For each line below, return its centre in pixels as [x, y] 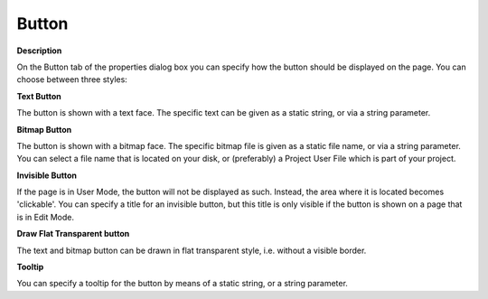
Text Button [39, 96]
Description [39, 51]
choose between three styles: [72, 79]
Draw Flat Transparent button [73, 234]
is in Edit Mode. [46, 217]
